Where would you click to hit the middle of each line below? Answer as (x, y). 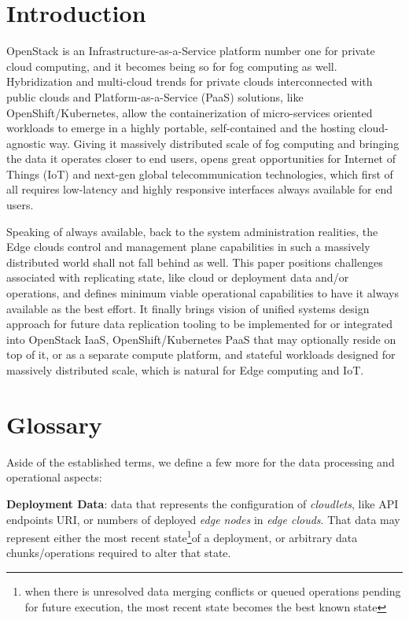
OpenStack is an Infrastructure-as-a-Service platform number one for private (191, 51)
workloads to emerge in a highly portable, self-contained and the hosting (181, 128)
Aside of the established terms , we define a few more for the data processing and (201, 461)
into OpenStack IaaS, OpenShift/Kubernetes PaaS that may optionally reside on (201, 339)
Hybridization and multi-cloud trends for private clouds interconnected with (190, 81)
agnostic (26, 143)
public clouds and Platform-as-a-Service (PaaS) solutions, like (155, 96)
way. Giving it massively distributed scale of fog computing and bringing (224, 143)
